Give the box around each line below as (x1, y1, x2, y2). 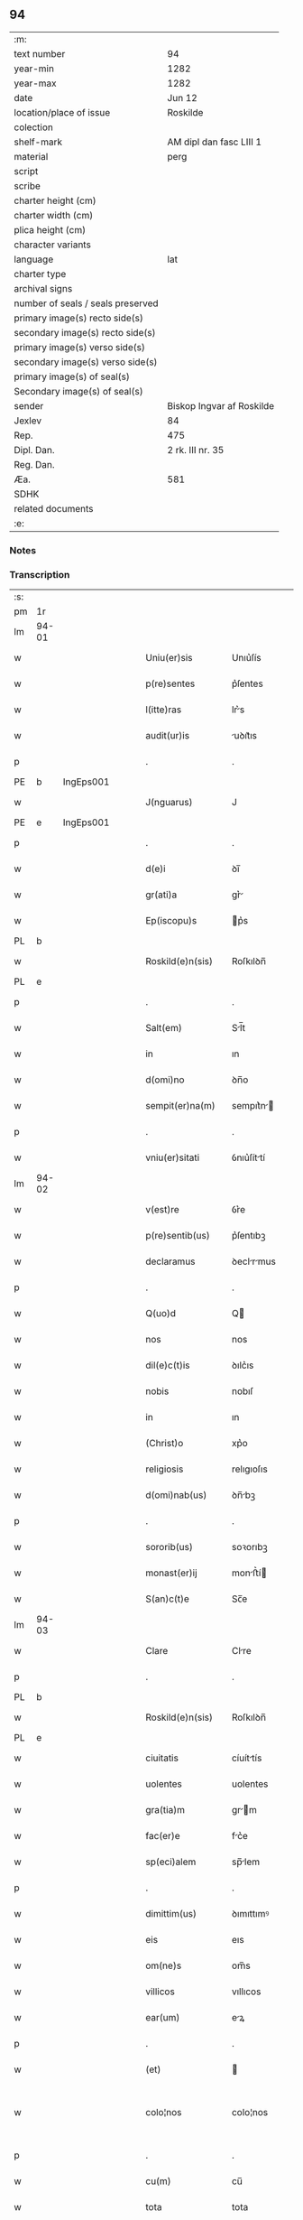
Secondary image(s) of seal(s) (14, 385, 143, 397)
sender (14, 399, 44, 412)
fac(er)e (145, 1830, 180, 1843)
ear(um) (145, 2011, 180, 2024)
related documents (14, 502, 94, 515)
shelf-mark (14, 135, 63, 148)
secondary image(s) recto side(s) (14, 326, 156, 339)
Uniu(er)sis (145, 652, 193, 664)
